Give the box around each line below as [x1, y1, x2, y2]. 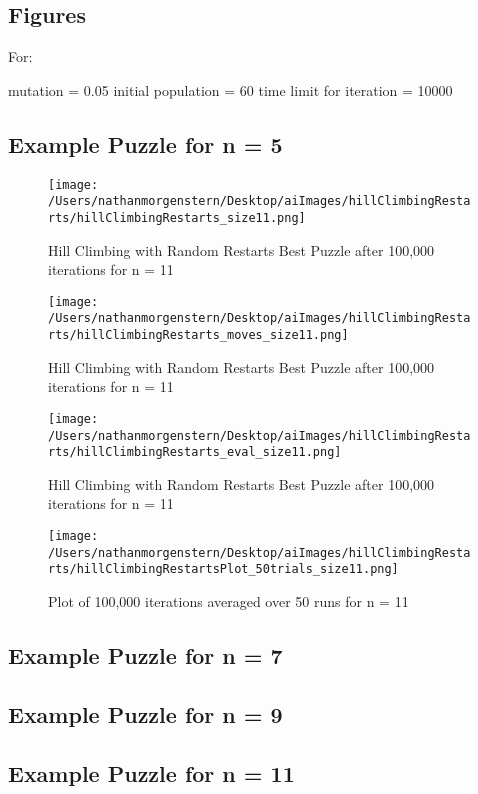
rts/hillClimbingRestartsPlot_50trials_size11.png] [48, 562, 399, 577]
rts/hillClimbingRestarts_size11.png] [48, 210, 306, 225]
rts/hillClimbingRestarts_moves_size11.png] [48, 328, 349, 343]
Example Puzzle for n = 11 [8, 757, 295, 788]
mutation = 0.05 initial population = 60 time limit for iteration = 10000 [8, 79, 453, 100]
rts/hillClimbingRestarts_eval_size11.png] [48, 445, 342, 460]
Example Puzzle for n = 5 [8, 128, 283, 159]
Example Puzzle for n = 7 [8, 640, 283, 671]
